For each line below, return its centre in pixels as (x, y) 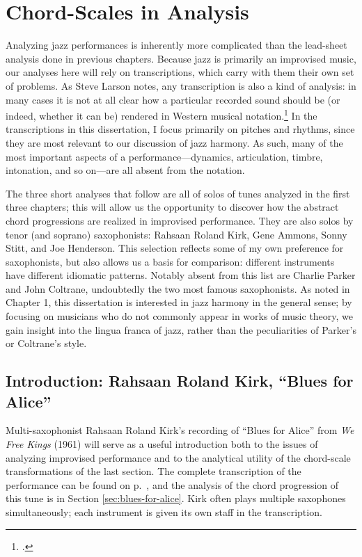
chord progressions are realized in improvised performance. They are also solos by (180, 220)
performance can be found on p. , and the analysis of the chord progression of (172, 484)
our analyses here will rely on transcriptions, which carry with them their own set (180, 72)
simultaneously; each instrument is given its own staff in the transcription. (164, 512)
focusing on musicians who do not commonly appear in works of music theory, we (180, 316)
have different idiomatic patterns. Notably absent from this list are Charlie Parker (181, 275)
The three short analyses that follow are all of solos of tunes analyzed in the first (178, 193)
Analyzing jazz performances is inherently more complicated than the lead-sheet (176, 45)
